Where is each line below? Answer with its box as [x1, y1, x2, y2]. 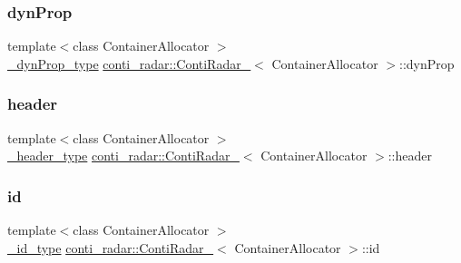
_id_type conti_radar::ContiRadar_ [7, 238, 214, 257]
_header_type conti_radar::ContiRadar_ [7, 146, 240, 165]
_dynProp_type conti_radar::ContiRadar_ [7, 54, 251, 73]
